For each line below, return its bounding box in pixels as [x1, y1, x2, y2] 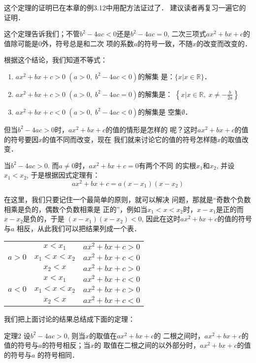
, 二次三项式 [167, 29, 206, 39]
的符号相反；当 [42, 340, 91, 350]
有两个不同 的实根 [138, 160, 196, 170]
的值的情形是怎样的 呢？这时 [105, 124, 198, 134]
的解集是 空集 [138, 106, 182, 117]
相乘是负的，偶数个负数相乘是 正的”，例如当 [4, 204, 148, 214]
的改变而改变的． [196, 38, 252, 48]
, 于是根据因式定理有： [27, 170, 100, 180]
